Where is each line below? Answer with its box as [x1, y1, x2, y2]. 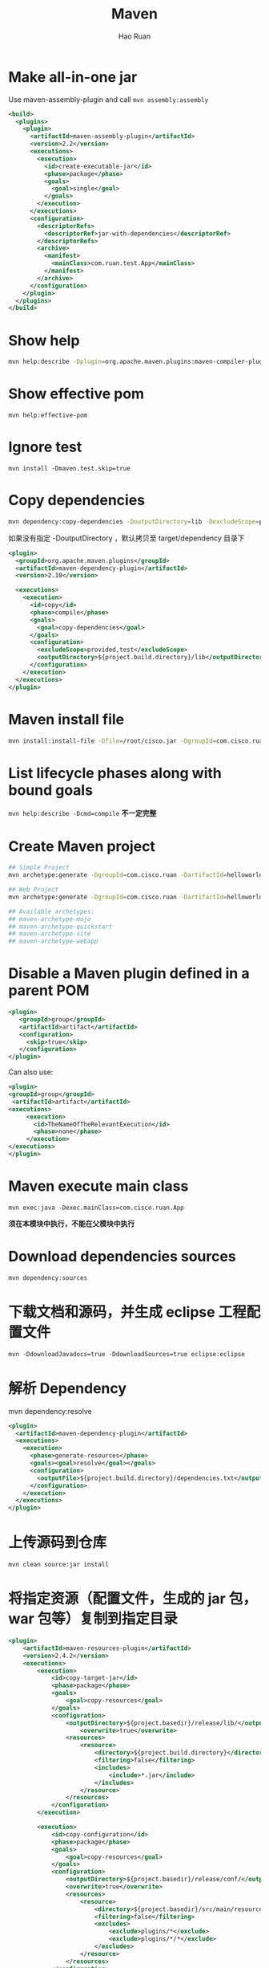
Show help [8, 331, 80, 349]
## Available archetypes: [8, 907, 94, 915]
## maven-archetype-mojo [8, 915, 91, 923]
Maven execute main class [8, 1177, 189, 1196]
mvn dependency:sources [8, 1273, 88, 1281]
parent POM [8, 981, 90, 1000]
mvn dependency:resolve [8, 1406, 92, 1416]
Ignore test [8, 438, 82, 456]
